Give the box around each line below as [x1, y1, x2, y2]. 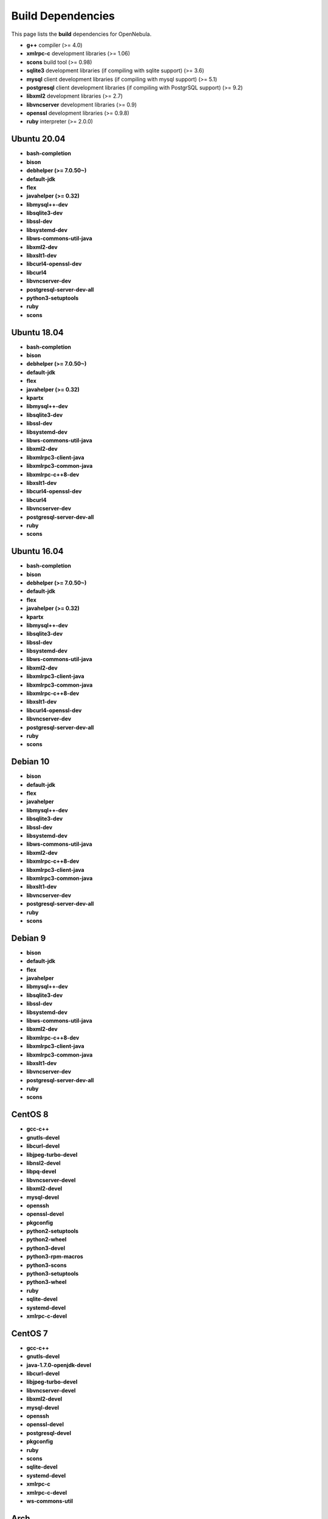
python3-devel [26, 1244, 66, 1252]
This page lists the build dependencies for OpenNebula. [11, 30, 152, 38]
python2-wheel [26, 1236, 67, 1243]
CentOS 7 [11, 1328, 48, 1339]
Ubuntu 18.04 [11, 327, 64, 337]
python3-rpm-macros [26, 1253, 83, 1260]
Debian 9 [11, 933, 46, 943]
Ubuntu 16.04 [11, 546, 64, 557]
